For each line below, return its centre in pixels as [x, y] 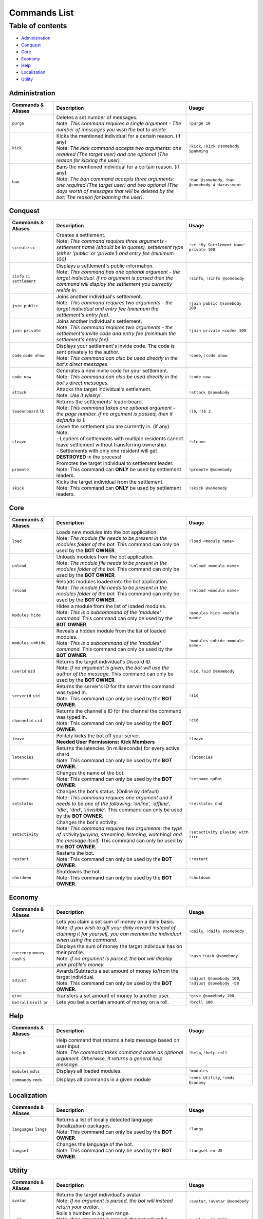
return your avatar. [78, 1207]
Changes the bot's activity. [87, 822]
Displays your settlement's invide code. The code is [115, 346]
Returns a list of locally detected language [104, 1120]
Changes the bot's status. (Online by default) [108, 791]
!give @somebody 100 [212, 995]
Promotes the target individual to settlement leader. [115, 463]
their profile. [70, 952]
